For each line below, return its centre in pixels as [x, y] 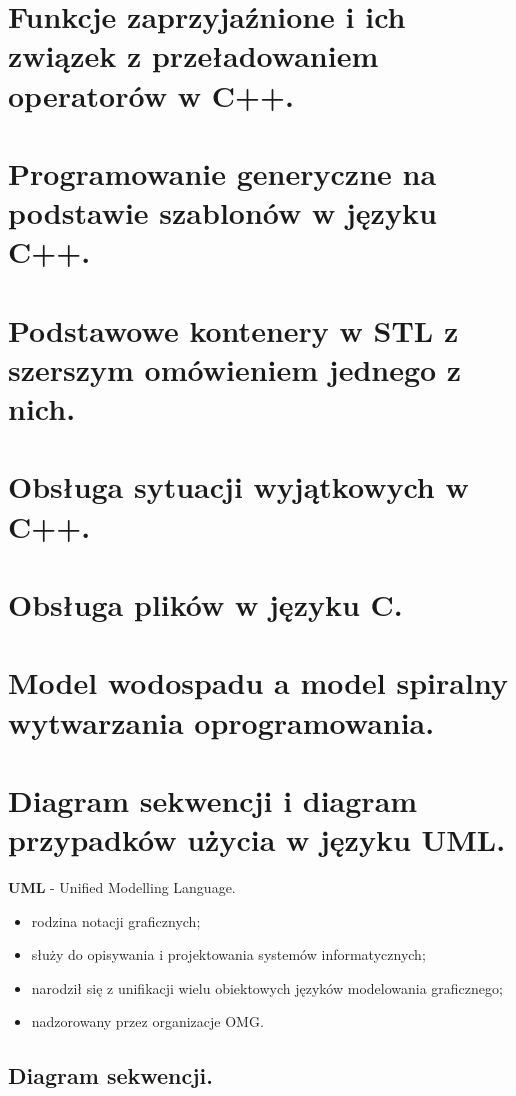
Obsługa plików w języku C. [205, 604]
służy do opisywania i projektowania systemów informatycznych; [228, 954]
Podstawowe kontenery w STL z [233, 329]
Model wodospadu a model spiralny [258, 682]
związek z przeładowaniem [193, 55]
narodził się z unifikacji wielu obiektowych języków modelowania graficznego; [267, 987]
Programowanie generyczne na [222, 172]
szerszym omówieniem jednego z [235, 368]
